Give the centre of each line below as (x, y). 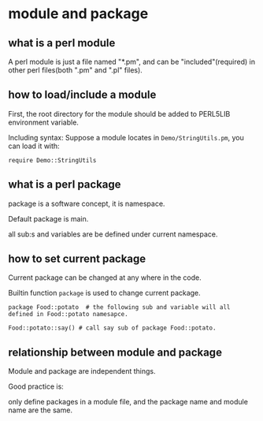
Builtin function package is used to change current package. (104, 293)
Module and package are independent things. (82, 371)
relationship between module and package (115, 352)
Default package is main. (48, 218)
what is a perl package (65, 185)
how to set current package (77, 259)
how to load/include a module (82, 95)
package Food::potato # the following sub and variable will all (119, 307)
